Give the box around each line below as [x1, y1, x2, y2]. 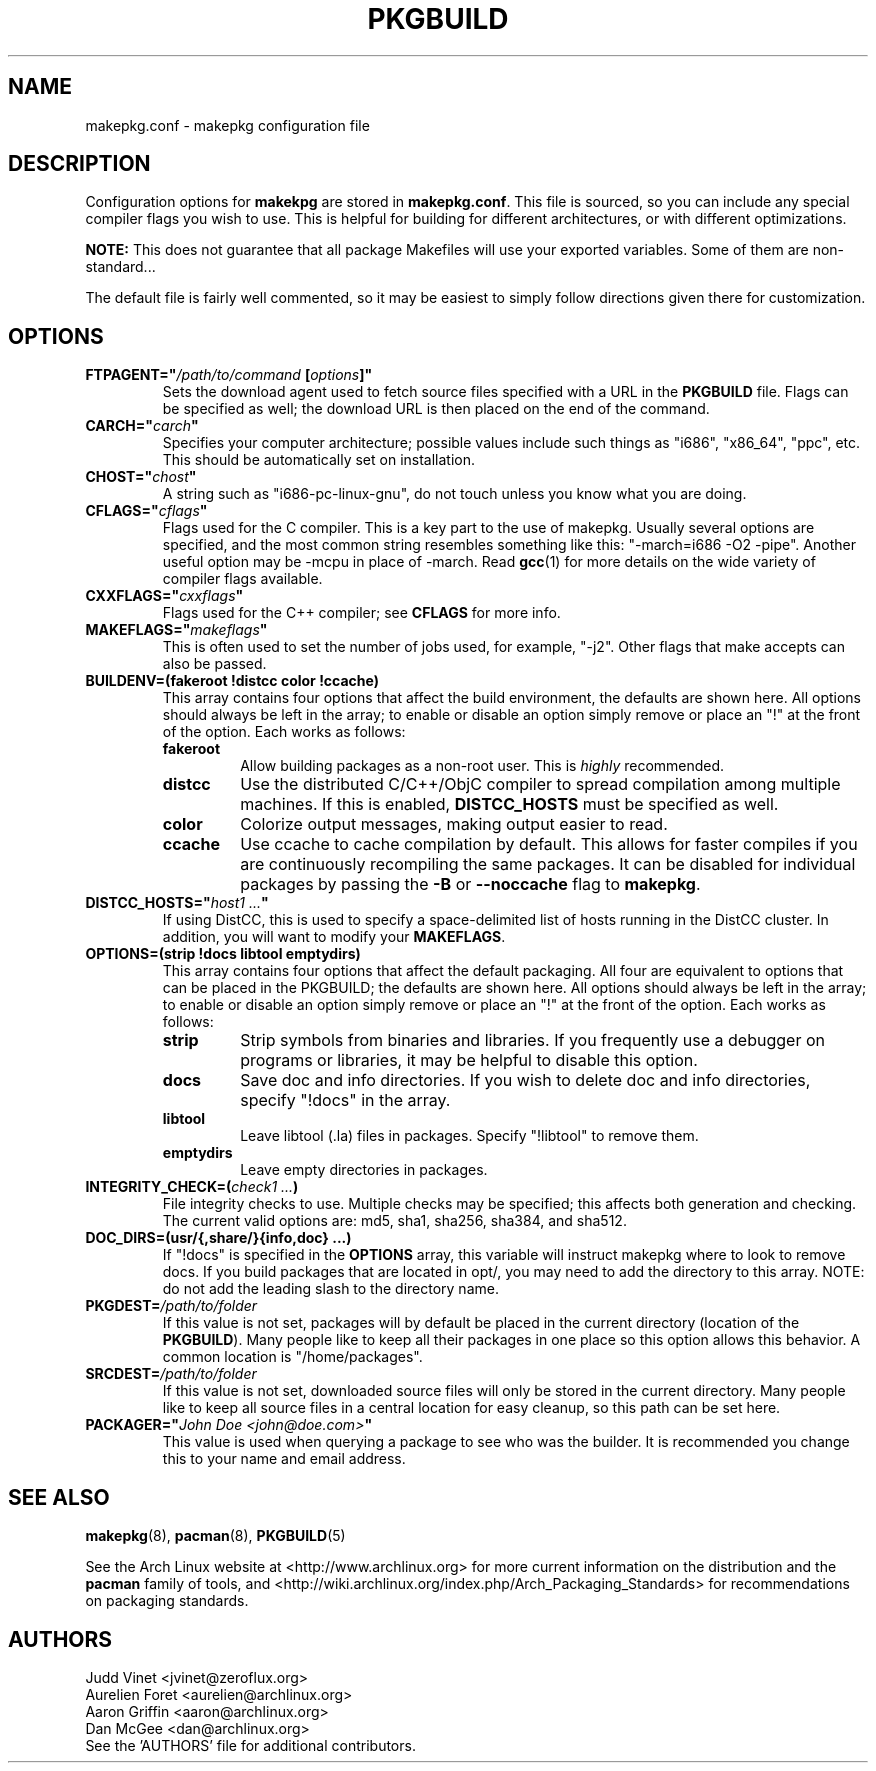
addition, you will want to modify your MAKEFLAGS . [162, 928, 506, 946]
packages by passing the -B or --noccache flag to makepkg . [240, 874, 701, 895]
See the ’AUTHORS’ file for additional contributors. [85, 1736, 416, 1754]
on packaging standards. [85, 1592, 249, 1610]
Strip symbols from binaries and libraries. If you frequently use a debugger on [240, 1030, 825, 1051]
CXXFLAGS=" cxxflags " [85, 587, 244, 605]
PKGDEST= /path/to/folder [85, 1297, 258, 1315]
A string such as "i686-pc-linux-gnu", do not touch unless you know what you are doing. [162, 485, 747, 503]
